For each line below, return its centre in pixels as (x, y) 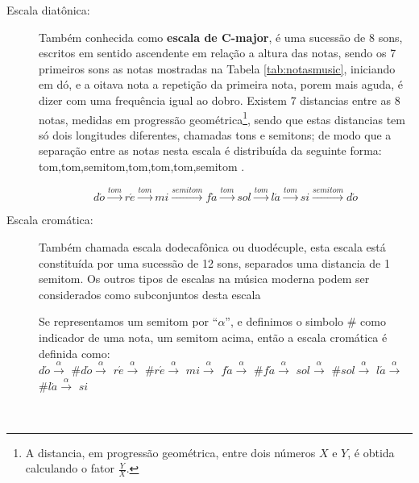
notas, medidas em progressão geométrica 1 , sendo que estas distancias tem (222, 118)
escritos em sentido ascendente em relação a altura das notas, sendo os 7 (218, 53)
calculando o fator (70, 468)
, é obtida (371, 452)
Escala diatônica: (48, 10)
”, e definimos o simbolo (284, 321)
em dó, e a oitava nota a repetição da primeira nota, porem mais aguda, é (221, 84)
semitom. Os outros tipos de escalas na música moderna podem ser (204, 279)
